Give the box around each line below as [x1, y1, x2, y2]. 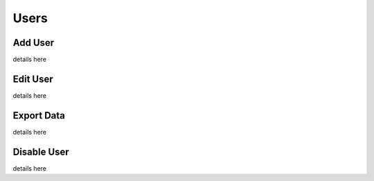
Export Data [12, 110, 66, 121]
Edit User [12, 73, 53, 85]
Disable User [12, 146, 69, 157]
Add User [12, 37, 55, 49]
